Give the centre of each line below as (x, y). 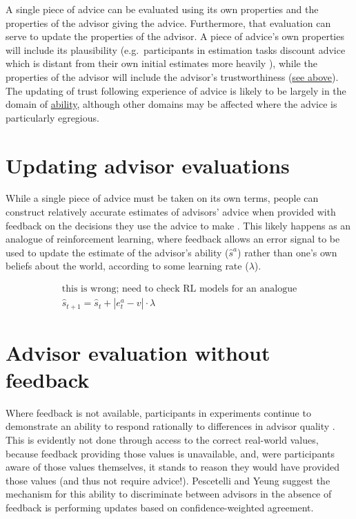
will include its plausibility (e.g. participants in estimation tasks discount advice (176, 49)
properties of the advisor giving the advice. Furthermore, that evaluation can (168, 22)
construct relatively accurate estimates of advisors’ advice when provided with (171, 212)
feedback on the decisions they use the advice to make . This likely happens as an (178, 225)
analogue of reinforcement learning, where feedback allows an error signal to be (173, 239)
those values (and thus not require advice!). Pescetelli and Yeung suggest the (168, 480)
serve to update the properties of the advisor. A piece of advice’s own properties (175, 36)
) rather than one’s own (287, 252)
